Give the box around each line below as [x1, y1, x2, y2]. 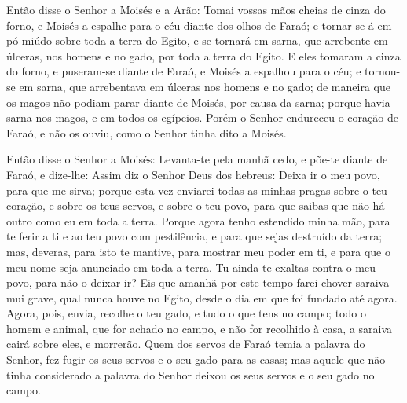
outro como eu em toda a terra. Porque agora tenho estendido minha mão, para [6, 212, 390, 229]
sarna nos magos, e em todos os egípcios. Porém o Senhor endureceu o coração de [6, 109, 398, 126]
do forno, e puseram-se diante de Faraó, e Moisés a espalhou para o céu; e [6, 63, 361, 79]
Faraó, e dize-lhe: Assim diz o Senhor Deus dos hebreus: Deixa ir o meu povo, [6, 166, 380, 182]
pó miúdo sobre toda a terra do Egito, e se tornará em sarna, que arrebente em [6, 32, 388, 49]
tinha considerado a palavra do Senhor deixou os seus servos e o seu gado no [6, 366, 375, 383]
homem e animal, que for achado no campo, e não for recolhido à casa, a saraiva [6, 320, 393, 336]
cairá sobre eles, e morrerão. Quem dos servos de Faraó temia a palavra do [6, 335, 365, 352]
